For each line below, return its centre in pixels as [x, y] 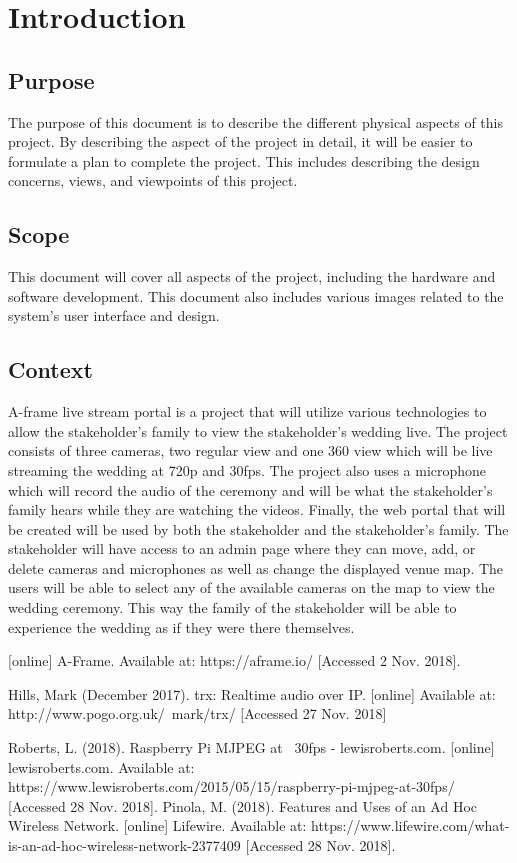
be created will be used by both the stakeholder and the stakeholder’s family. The [258, 528]
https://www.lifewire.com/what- [410, 825]
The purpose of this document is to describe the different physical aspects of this [255, 121]
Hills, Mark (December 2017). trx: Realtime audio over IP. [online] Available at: [252, 693]
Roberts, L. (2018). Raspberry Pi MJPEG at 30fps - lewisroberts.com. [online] [251, 747]
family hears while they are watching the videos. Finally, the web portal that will [257, 509]
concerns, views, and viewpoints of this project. [153, 180]
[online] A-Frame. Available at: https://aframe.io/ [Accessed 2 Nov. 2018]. [234, 660]
